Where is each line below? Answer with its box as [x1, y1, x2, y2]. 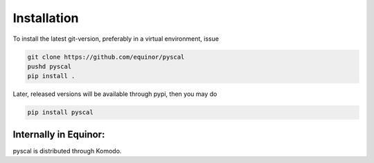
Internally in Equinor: [12, 128, 105, 140]
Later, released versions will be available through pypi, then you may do [12, 90, 217, 98]
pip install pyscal [27, 108, 93, 117]
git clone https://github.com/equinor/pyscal [27, 52, 185, 61]
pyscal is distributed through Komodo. [12, 146, 122, 155]
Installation [12, 10, 79, 26]
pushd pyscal [27, 62, 72, 70]
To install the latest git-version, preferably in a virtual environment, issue [12, 35, 220, 43]
